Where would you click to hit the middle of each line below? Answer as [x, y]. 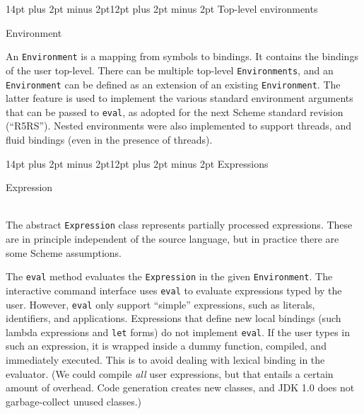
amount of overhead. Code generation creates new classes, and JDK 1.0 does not [180, 387]
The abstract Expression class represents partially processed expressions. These [179, 225]
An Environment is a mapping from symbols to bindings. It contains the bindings [182, 56]
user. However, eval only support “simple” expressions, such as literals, [160, 304]
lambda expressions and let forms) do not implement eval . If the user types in [178, 332]
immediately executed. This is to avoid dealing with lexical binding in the [165, 360]
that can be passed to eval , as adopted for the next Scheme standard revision [175, 111]
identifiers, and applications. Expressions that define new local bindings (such [174, 318]
